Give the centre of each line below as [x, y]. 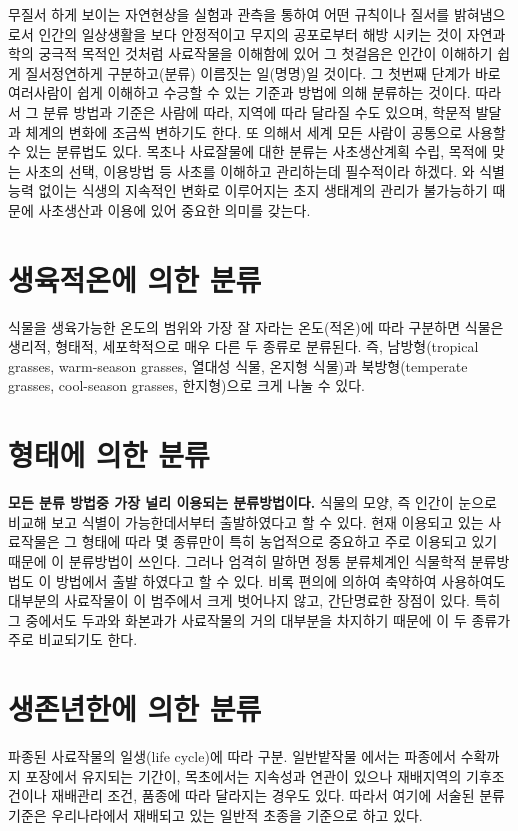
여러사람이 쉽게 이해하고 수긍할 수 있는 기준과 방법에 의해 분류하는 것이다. [239, 92]
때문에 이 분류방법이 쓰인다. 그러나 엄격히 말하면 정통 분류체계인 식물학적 [237, 560]
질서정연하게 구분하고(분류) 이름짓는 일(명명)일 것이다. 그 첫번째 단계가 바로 [263, 72]
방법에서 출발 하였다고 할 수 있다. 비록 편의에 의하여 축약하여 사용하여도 [280, 580]
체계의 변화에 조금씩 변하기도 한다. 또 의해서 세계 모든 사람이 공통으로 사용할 [265, 131]
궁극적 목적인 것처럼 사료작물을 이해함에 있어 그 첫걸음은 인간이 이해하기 [265, 53]
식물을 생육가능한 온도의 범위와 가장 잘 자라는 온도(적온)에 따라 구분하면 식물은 [256, 326]
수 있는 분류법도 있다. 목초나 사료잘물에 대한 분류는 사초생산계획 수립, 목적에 [248, 151]
